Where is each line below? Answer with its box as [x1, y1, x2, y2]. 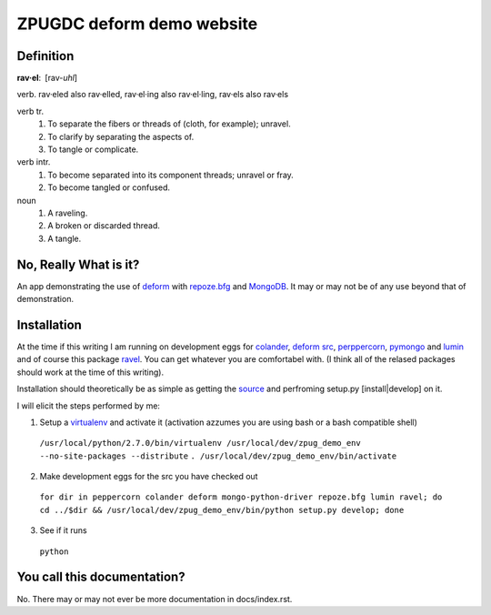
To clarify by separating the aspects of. [47, 131, 195, 142]
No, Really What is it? [16, 257, 140, 272]
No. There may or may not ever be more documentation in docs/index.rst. [16, 593, 293, 604]
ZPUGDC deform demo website [16, 14, 258, 34]
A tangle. [47, 233, 82, 244]
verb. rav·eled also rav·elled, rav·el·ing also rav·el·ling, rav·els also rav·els [16, 89, 289, 100]
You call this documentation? [16, 570, 185, 585]
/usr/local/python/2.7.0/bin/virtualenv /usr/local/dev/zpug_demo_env [39, 438, 361, 449]
